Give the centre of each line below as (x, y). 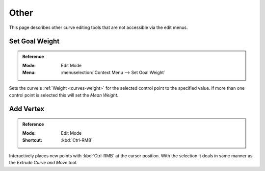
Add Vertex (27, 109)
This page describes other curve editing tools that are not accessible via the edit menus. (98, 27)
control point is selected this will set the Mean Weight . (64, 95)
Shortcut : (32, 140)
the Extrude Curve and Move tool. (43, 163)
